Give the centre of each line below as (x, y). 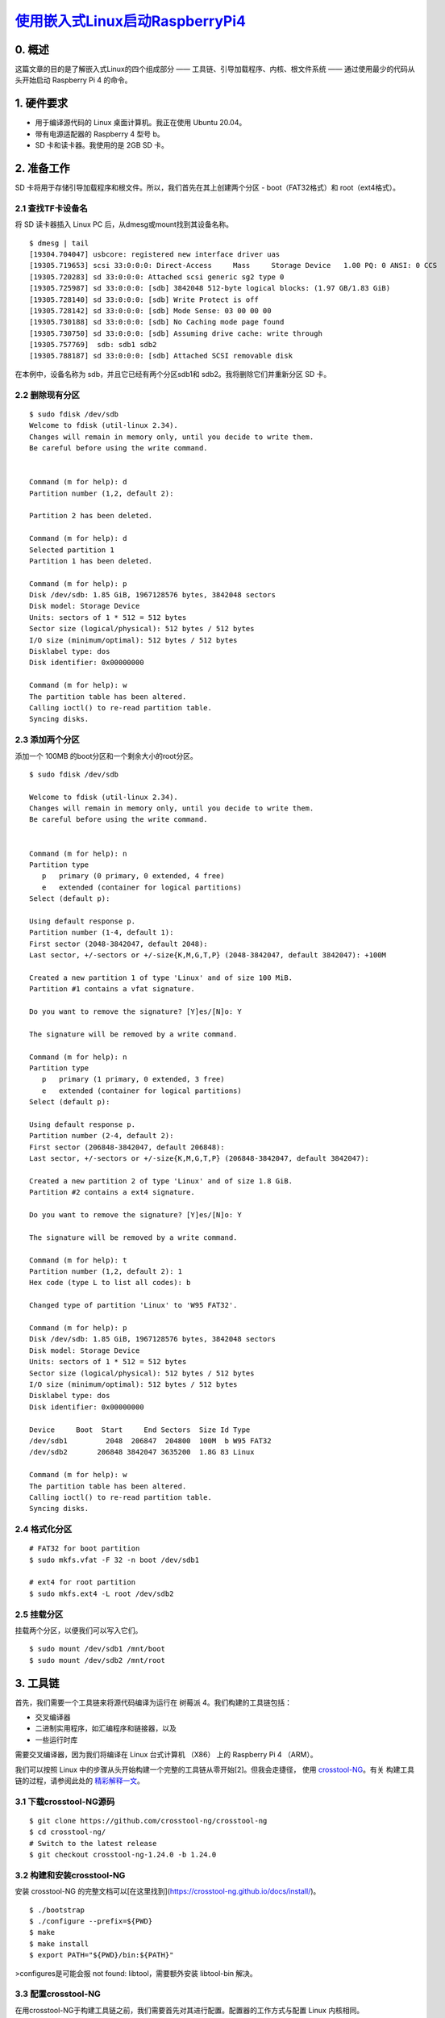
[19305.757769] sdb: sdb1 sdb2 (93, 345)
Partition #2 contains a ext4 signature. (112, 1192)
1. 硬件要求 (42, 104)
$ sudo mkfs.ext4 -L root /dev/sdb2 (102, 1593)
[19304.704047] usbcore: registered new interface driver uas (155, 254)
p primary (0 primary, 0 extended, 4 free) (133, 876)
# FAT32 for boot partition (85, 1549)
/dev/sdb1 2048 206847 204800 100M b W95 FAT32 (150, 1440)
